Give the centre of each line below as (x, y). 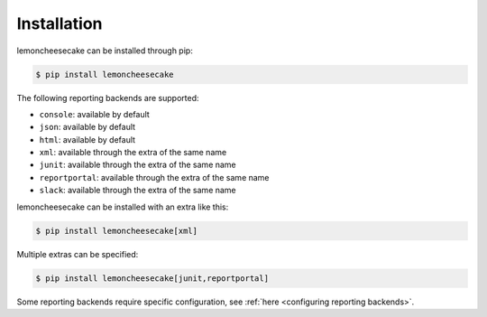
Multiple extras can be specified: (78, 254)
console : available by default (95, 114)
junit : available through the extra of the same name (138, 165)
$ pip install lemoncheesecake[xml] (117, 231)
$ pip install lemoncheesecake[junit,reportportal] (152, 278)
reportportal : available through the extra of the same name (154, 177)
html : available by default (87, 139)
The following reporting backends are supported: (108, 98)
